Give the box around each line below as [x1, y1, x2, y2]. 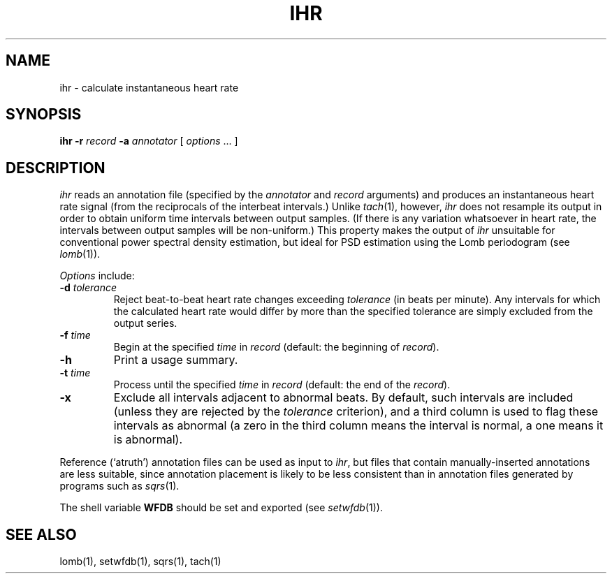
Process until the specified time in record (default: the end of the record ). [113, 379, 451, 391]
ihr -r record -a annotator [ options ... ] [59, 135, 238, 147]
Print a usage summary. [113, 353, 238, 367]
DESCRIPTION [6, 159, 105, 177]
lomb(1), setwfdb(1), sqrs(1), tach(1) [59, 555, 221, 568]
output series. [113, 317, 177, 330]
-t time [59, 367, 91, 379]
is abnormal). [113, 432, 183, 447]
